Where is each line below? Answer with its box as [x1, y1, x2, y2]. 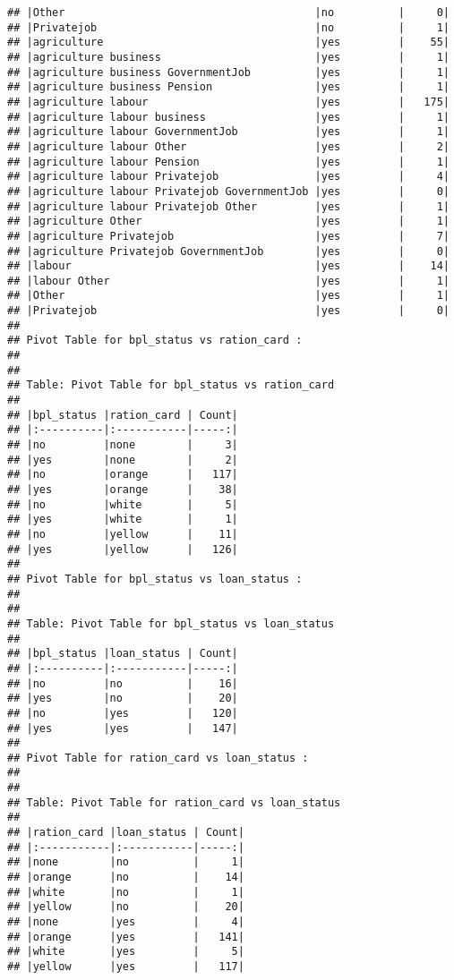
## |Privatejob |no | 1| [7, 21, 450, 34]
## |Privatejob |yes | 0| [7, 304, 450, 318]
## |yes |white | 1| [7, 513, 238, 526]
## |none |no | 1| [7, 856, 244, 869]
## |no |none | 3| [7, 439, 238, 452]
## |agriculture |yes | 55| [7, 36, 450, 49]
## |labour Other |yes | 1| [7, 274, 450, 287]
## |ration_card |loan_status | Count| [7, 826, 244, 839]
